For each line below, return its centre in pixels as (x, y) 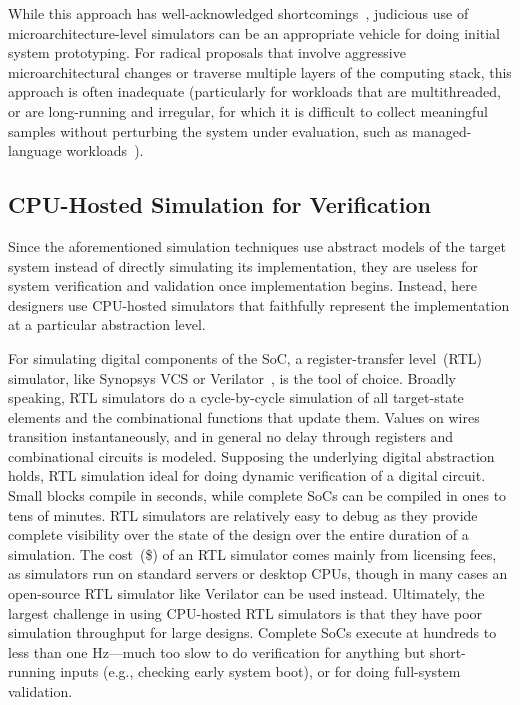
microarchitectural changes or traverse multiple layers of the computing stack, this (260, 71)
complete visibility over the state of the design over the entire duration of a (238, 534)
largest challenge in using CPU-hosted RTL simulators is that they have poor (245, 612)
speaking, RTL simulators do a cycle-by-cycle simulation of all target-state (236, 397)
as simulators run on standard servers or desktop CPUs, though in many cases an (258, 573)
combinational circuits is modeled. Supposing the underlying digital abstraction (251, 455)
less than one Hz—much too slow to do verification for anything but (217, 651)
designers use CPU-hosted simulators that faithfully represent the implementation (259, 304)
